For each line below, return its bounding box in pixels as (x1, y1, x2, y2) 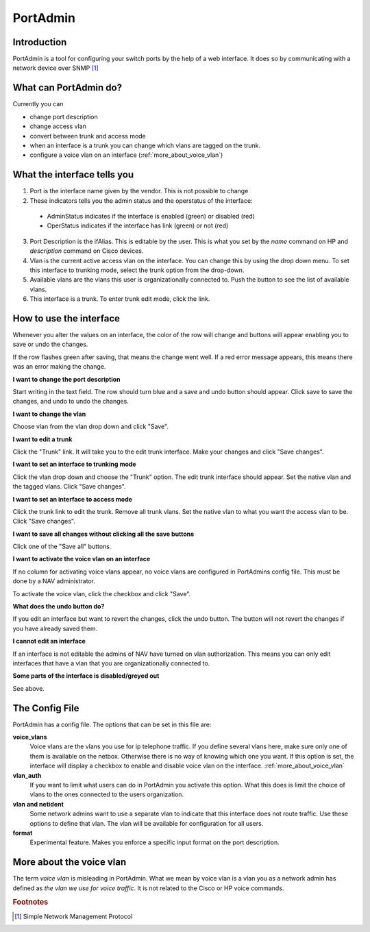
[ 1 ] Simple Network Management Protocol (14, 912, 133, 920)
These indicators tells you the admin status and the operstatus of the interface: (29, 196, 253, 205)
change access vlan (29, 122, 87, 130)
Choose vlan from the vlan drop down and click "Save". (12, 422, 169, 431)
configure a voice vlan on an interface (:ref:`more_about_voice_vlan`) (29, 151, 223, 159)
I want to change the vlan (12, 410, 86, 418)
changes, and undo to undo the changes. (12, 397, 129, 406)
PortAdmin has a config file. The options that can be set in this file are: (12, 720, 212, 728)
